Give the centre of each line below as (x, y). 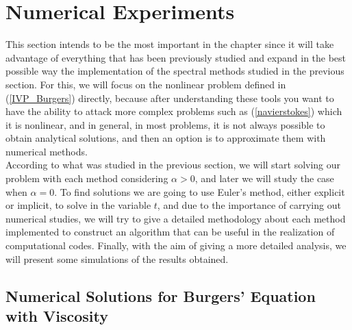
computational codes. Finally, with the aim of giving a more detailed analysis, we (176, 245)
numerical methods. (47, 151)
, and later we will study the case (264, 178)
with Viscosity (57, 316)
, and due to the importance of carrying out (249, 205)
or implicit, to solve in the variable (78, 205)
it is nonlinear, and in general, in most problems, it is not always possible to (165, 124)
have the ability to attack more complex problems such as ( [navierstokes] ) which (174, 111)
